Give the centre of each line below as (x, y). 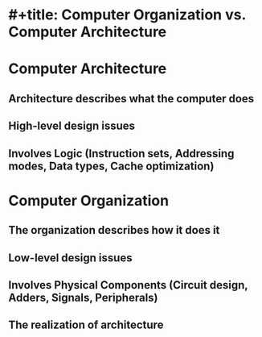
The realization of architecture (86, 325)
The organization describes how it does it (114, 230)
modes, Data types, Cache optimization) (111, 166)
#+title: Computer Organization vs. (127, 15)
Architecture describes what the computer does (131, 98)
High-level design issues (72, 126)
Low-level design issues (70, 258)
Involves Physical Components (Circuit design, (128, 285)
